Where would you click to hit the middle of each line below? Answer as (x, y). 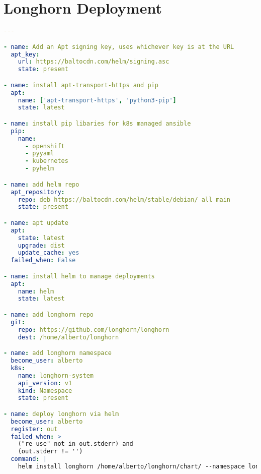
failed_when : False (43, 260)
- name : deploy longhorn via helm (61, 414)
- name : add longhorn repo (49, 314)
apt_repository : (38, 192)
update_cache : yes (49, 253)
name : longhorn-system (56, 375)
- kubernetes (47, 161)
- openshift (45, 146)
